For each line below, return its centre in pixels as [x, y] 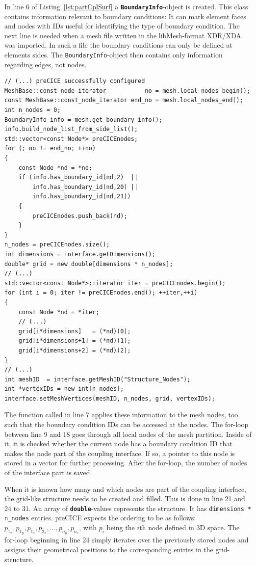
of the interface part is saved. [48, 472]
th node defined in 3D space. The [190, 527]
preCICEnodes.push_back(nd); [80, 216]
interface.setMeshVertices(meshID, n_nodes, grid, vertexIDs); [110, 398]
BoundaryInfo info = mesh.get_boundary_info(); [84, 120]
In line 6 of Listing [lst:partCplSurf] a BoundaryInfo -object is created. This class [126, 6]
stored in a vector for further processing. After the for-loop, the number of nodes [126, 463]
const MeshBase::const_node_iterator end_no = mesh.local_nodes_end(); [124, 100]
